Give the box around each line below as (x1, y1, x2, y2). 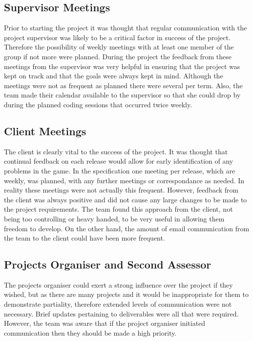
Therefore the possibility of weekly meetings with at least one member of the (4, 42, 234, 52)
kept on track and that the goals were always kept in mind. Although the (4, 71, 223, 81)
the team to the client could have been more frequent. (4, 233, 165, 243)
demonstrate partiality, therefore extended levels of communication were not (4, 299, 232, 309)
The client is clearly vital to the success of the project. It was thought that (4, 146, 228, 156)
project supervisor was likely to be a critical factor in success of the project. (4, 32, 231, 42)
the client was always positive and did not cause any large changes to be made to (4, 194, 247, 204)
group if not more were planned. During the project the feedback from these (4, 51, 232, 61)
